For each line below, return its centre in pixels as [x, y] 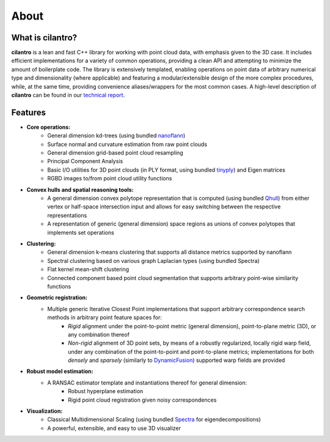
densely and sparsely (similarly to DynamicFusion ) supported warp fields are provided [177, 360]
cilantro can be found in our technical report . [68, 95]
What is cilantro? [44, 38]
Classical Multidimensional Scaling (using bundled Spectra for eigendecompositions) [154, 419]
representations [67, 215]
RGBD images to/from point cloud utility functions [110, 179]
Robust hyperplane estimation [106, 391]
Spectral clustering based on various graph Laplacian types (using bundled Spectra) [153, 260]
